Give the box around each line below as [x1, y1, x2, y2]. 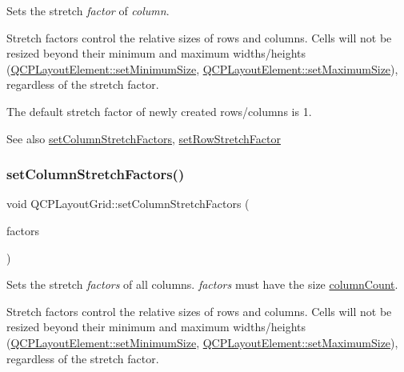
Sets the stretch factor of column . [6, 2, 170, 18]
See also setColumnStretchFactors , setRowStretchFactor [6, 130, 281, 146]
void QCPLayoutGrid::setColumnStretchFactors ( [6, 195, 250, 212]
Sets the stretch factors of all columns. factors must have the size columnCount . [6, 276, 398, 293]
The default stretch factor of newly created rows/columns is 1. [6, 102, 312, 119]
